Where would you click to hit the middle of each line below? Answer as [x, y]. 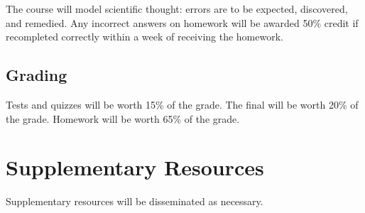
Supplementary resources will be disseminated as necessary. [135, 201]
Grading [37, 75]
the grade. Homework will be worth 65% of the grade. [123, 118]
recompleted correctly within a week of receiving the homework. [145, 37]
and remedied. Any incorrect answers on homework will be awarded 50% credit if [182, 22]
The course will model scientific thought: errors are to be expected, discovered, [177, 9]
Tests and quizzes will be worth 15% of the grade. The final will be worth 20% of [182, 104]
